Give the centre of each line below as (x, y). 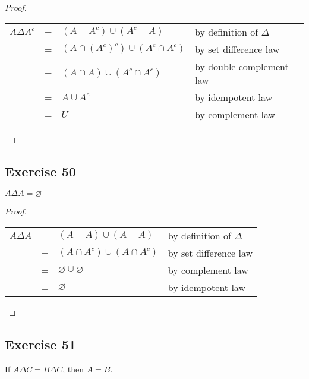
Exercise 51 (40, 344)
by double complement (242, 66)
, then (73, 369)
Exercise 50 (40, 171)
